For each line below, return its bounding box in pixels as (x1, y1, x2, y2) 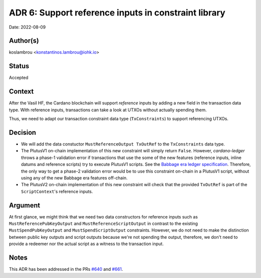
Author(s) (9, 37, 39, 45)
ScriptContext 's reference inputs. (21, 189, 93, 194)
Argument (9, 201, 41, 209)
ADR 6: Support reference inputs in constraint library (9, 7, 226, 18)
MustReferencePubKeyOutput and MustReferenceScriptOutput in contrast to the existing (9, 220, 198, 226)
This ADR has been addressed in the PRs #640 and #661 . (9, 266, 123, 272)
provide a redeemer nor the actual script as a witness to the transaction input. (9, 241, 164, 247)
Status (9, 62, 29, 70)
